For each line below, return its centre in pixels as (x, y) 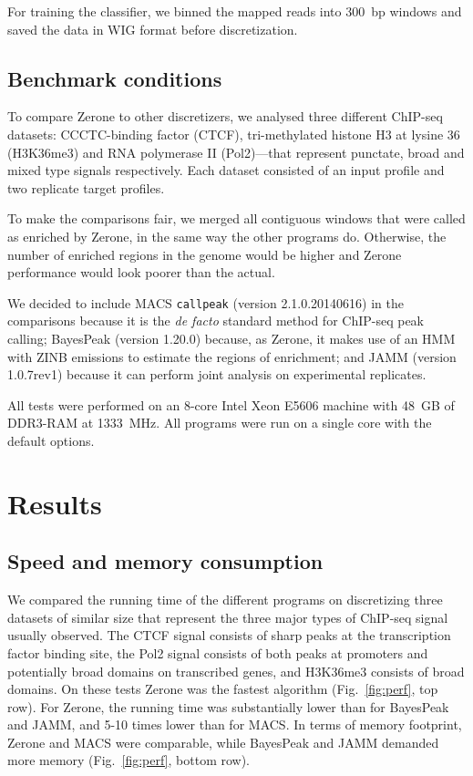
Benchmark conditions (115, 78)
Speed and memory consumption (165, 561)
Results (55, 503)
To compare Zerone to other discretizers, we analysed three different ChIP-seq (225, 116)
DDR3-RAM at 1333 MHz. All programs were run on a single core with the (220, 423)
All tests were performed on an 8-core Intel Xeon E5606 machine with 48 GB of (231, 404)
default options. (51, 440)
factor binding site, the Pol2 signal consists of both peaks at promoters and (218, 652)
